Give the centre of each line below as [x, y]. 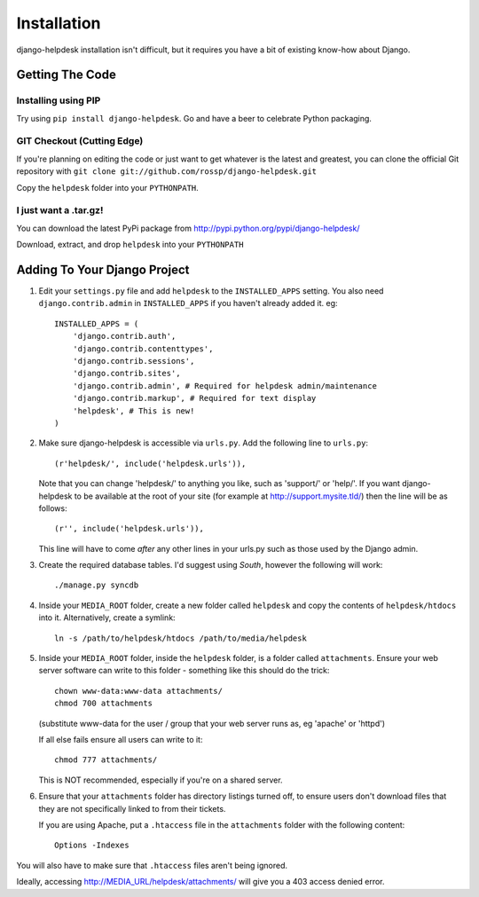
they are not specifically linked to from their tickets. [132, 808]
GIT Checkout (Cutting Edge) [80, 141]
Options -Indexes [92, 846]
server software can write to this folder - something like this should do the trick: [184, 671]
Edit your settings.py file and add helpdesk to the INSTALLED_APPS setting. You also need [211, 291]
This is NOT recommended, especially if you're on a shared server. [161, 780]
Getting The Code [67, 75]
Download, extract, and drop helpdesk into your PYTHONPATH [130, 245]
